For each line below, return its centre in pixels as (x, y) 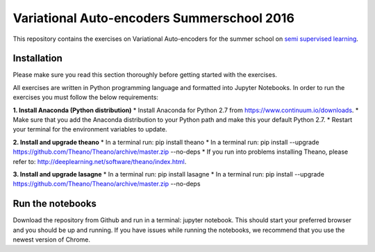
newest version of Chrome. (51, 240)
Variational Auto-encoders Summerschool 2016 (154, 18)
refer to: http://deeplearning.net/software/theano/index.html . (100, 161)
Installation (37, 58)
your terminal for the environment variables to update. (90, 129)
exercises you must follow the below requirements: (86, 98)
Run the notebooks (55, 204)
